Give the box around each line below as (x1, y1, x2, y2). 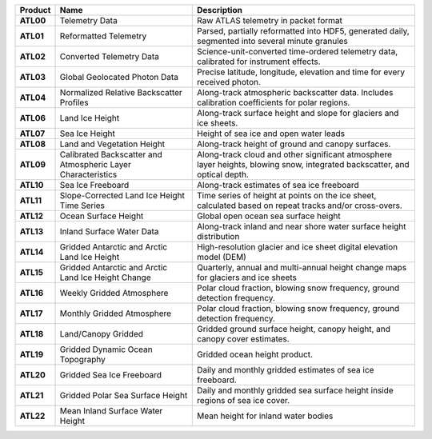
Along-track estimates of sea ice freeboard (197, 180, 359, 190)
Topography (59, 354, 106, 365)
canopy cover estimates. (197, 333, 290, 344)
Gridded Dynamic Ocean (59, 344, 153, 355)
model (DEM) (197, 252, 247, 262)
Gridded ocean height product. (197, 349, 314, 360)
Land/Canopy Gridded (59, 329, 144, 339)
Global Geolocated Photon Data (59, 72, 179, 82)
